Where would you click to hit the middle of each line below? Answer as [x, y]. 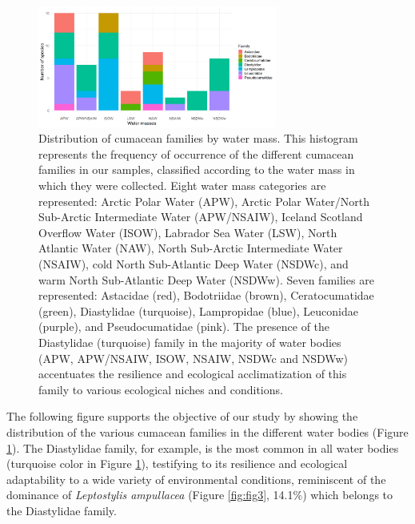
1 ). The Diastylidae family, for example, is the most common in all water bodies [203, 447]
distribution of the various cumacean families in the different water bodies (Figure [207, 431]
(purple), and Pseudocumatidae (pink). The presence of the [184, 326]
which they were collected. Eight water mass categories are [182, 185]
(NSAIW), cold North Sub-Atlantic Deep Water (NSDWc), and [194, 264]
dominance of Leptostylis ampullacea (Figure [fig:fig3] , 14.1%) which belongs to [200, 495]
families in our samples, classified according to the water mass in [197, 169]
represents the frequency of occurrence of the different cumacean [196, 153]
